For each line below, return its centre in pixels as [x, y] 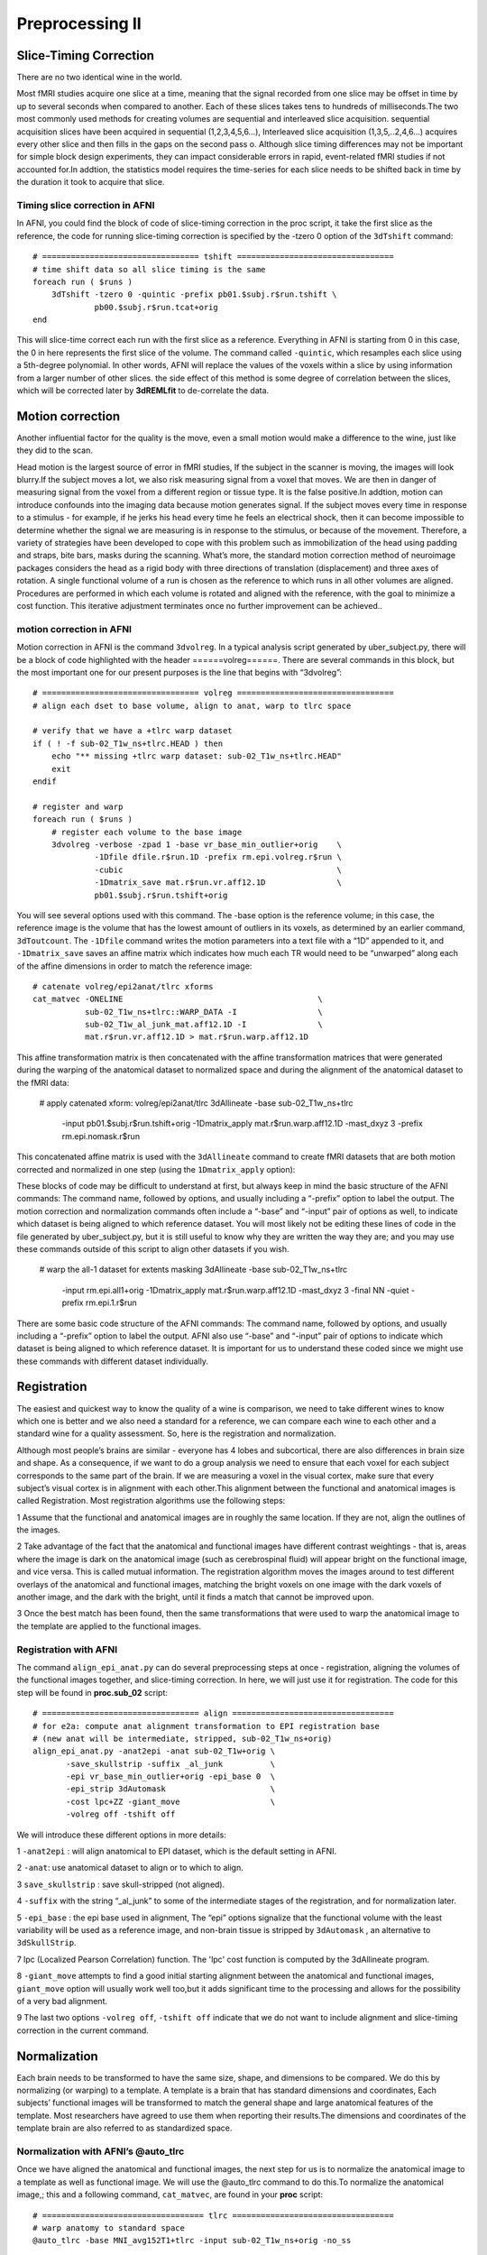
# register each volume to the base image [147, 832]
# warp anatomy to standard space [109, 2227]
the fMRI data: [43, 1082]
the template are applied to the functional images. [109, 1626]
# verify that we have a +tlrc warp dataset [133, 731]
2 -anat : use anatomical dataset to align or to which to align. [130, 1868]
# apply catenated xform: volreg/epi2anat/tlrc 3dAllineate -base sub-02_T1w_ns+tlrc [196, 1103]
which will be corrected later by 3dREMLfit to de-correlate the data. [143, 391]
